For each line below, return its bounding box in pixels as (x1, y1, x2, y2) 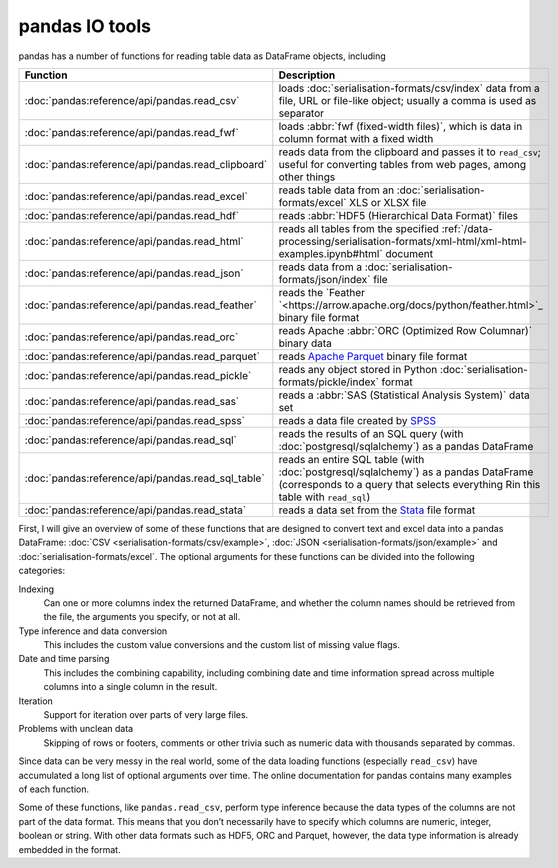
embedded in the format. (18, 843, 121, 855)
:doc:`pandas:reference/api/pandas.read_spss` (24, 413, 245, 427)
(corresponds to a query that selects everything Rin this (278, 477, 541, 491)
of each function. (18, 783, 90, 795)
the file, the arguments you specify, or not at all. (43, 611, 241, 623)
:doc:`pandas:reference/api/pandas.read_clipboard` (24, 157, 268, 171)
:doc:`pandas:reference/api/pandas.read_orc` (24, 330, 239, 344)
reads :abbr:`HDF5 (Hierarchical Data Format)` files (278, 208, 519, 222)
